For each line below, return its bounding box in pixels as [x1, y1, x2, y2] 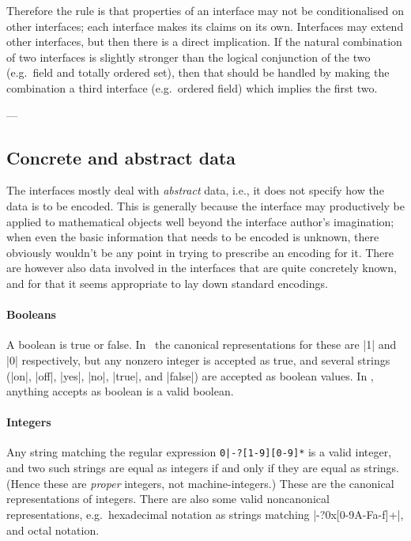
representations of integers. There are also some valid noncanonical [6, 490, 330, 507]
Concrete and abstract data [6, 145, 236, 169]
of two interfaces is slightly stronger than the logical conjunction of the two [6, 48, 371, 65]
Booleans [6, 306, 56, 323]
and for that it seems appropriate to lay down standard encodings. [6, 274, 328, 291]
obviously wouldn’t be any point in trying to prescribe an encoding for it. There [6, 244, 394, 260]
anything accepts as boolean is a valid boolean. [6, 383, 234, 399]
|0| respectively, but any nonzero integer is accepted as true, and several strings [6, 351, 390, 368]
